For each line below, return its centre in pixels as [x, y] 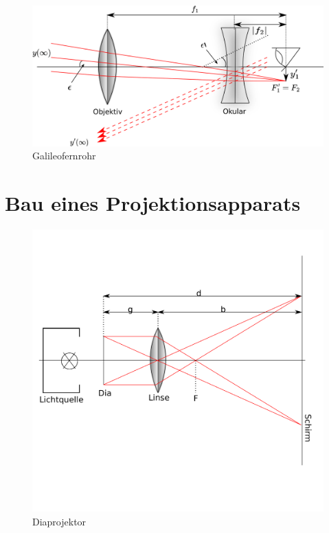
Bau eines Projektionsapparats [153, 202]
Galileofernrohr [64, 156]
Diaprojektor [59, 521]
